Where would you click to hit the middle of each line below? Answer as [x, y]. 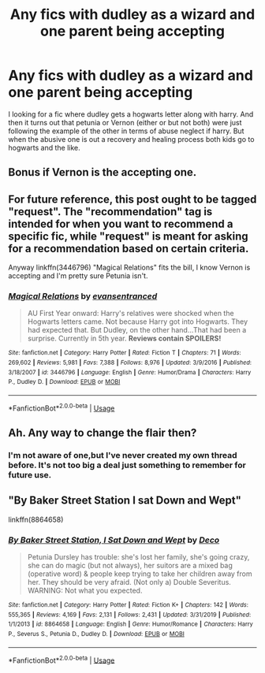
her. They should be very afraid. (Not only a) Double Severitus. [129, 582]
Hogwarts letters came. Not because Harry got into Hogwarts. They [138, 322]
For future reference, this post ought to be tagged [132, 199]
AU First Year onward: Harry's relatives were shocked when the [131, 314]
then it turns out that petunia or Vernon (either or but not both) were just [125, 122]
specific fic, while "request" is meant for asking [128, 236]
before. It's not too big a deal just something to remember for [127, 465]
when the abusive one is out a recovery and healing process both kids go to [131, 139]
